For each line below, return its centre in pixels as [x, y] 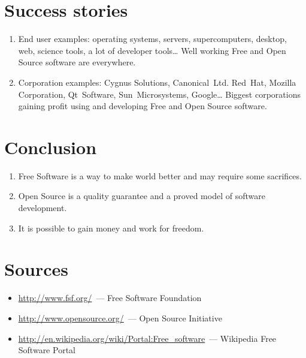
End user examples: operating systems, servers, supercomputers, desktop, [152, 39]
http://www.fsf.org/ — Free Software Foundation [110, 298]
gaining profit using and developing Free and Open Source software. [143, 106]
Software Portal [47, 350]
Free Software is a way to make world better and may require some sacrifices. [160, 175]
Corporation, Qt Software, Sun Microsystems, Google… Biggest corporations [159, 94]
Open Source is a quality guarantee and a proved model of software [142, 196]
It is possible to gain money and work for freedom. [111, 228]
